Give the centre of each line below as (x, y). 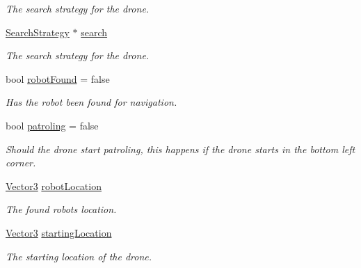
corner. (21, 163)
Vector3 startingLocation (59, 232)
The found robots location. (61, 209)
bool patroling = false (52, 125)
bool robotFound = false (58, 78)
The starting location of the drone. (79, 256)
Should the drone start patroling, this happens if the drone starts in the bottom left (180, 149)
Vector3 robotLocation (54, 186)
